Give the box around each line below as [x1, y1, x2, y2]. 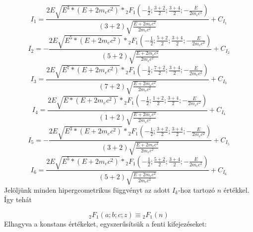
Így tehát [4, 194, 32, 205]
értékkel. [223, 184, 250, 195]
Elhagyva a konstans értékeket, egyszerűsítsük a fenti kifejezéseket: [4, 218, 207, 229]
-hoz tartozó [178, 184, 215, 195]
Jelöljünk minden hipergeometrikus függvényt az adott [4, 184, 170, 195]
